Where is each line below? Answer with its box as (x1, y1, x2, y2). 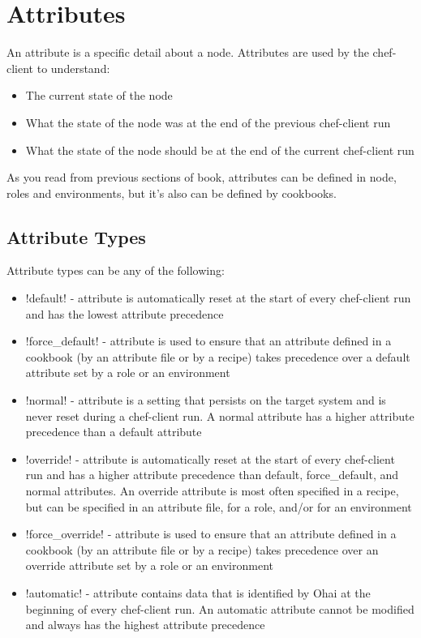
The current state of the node (25, 87, 173, 104)
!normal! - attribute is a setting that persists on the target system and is (25, 392, 386, 409)
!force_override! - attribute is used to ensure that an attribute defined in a (25, 525, 397, 542)
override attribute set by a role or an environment (25, 557, 273, 574)
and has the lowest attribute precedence (25, 305, 224, 322)
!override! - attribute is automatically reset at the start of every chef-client (25, 450, 395, 467)
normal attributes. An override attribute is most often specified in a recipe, (25, 482, 399, 499)
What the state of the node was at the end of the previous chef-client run (25, 113, 391, 131)
